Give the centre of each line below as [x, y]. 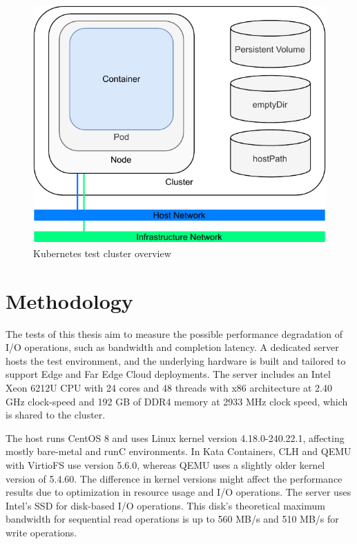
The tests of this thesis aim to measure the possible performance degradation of [174, 333]
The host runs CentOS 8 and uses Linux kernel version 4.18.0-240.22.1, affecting [175, 437]
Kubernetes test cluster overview [102, 253]
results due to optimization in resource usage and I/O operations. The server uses [178, 492]
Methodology [69, 300]
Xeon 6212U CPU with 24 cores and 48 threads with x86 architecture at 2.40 [169, 388]
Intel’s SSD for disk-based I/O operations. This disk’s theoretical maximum [165, 505]
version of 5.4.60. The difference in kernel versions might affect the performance [174, 478]
